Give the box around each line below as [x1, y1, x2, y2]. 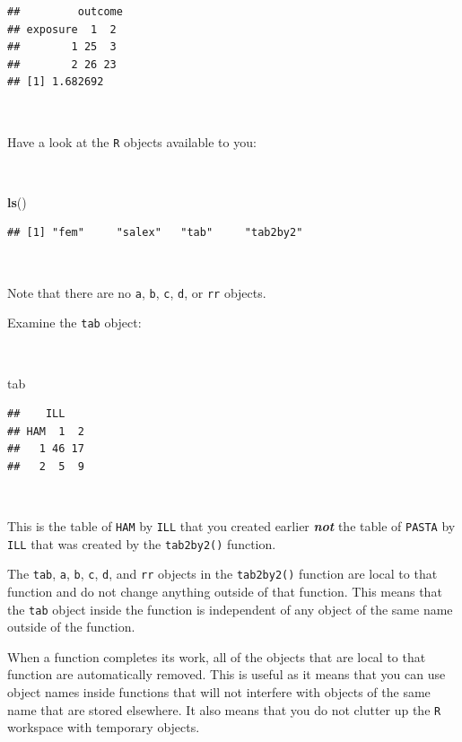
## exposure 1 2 [7, 22, 117, 36]
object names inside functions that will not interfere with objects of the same [7, 683, 431, 702]
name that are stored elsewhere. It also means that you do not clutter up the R [7, 700, 441, 719]
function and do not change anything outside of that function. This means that [7, 582, 442, 601]
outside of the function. [7, 617, 135, 636]
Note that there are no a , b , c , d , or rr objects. [7, 283, 266, 301]
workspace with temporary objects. [7, 718, 200, 737]
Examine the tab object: [7, 313, 142, 332]
